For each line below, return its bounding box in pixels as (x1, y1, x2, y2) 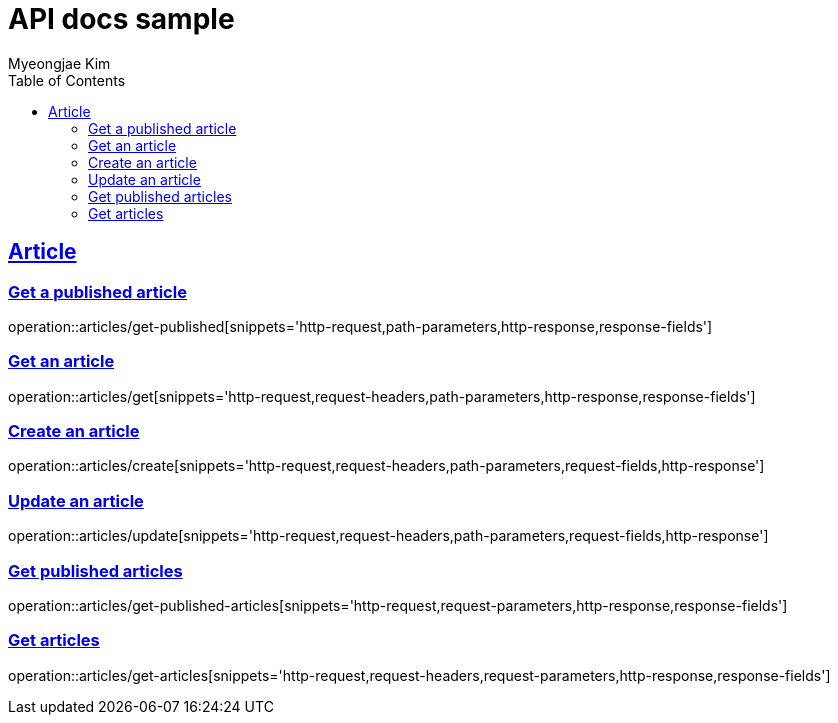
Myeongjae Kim (8, 54, 111, 72)
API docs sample (8, 2, 235, 36)
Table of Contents (8, 71, 126, 89)
